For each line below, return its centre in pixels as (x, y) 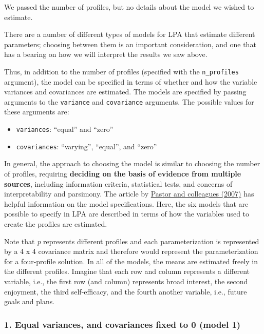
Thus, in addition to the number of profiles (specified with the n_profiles (121, 71)
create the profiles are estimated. (56, 223)
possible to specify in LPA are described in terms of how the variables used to (127, 214)
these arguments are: (37, 112)
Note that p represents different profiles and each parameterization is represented (132, 241)
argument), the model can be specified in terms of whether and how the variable (131, 81)
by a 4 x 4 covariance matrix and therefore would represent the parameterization (131, 251)
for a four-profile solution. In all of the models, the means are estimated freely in (131, 261)
